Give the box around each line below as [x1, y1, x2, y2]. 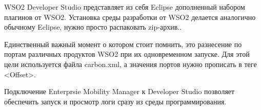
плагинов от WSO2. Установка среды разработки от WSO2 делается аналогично [4, 11, 256, 22]
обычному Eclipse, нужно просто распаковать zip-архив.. [4, 21, 182, 32]
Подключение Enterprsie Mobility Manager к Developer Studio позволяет [4, 86, 235, 97]
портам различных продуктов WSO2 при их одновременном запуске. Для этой [4, 49, 250, 59]
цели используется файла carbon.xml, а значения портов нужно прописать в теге [4, 58, 257, 69]
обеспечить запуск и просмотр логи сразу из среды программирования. [4, 96, 227, 106]
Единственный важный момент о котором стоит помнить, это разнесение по [4, 38, 242, 49]
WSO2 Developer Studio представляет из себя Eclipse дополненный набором [4, 2, 245, 12]
